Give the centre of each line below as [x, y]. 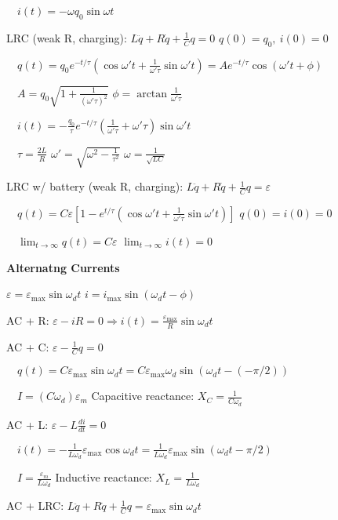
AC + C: [28, 346]
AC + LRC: [35, 505]
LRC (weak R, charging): [67, 37]
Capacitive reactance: [143, 396]
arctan [152, 94]
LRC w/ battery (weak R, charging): [95, 186]
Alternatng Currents [63, 267]
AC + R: [28, 320]
